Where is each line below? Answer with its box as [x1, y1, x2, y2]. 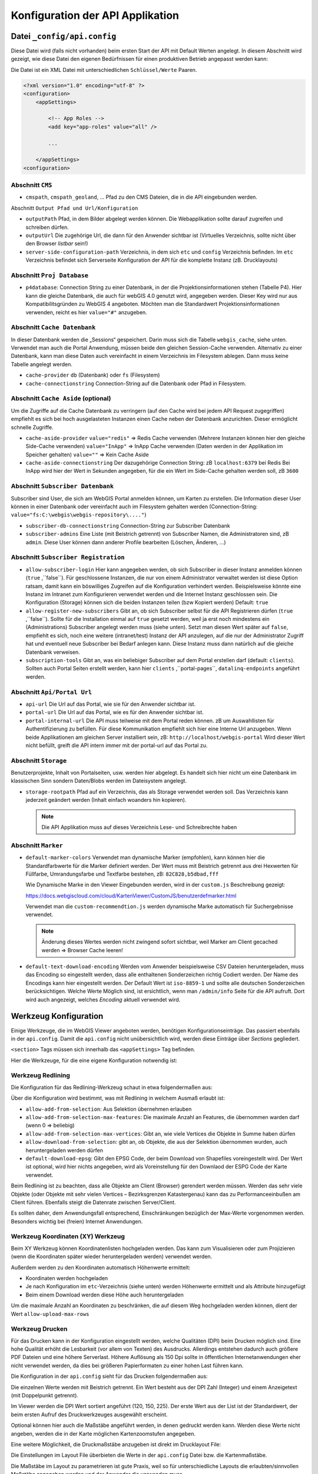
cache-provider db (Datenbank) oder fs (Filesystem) [25, 371, 160, 379]
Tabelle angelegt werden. [11, 360, 73, 368]
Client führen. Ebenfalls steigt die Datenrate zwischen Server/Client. [11, 1199, 176, 1206]
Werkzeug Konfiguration [11, 1011, 104, 1021]
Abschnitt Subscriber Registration [11, 553, 125, 561]
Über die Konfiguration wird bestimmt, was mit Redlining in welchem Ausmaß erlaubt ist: [11, 1094, 225, 1102]
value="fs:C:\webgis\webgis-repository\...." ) [11, 511, 147, 518]
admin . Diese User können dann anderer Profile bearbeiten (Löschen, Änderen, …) [25, 538, 226, 545]
